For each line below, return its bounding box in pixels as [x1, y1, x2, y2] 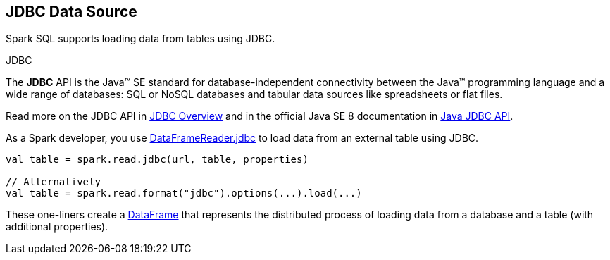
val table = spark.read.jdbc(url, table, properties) [6, 154, 309, 166]
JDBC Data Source [6, 3, 137, 20]
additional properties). [6, 221, 108, 233]
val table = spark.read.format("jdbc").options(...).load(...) [6, 187, 362, 199]
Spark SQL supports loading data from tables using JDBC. [6, 32, 275, 45]
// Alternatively [6, 176, 101, 188]
